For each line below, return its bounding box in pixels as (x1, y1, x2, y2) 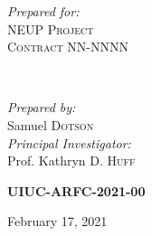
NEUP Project (7, 19, 94, 38)
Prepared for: (7, 2, 80, 20)
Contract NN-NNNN (7, 37, 128, 56)
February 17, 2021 (7, 212, 108, 231)
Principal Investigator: (7, 133, 131, 152)
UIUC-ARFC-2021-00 (7, 181, 146, 200)
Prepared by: (7, 98, 76, 117)
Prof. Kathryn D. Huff (7, 151, 136, 170)
